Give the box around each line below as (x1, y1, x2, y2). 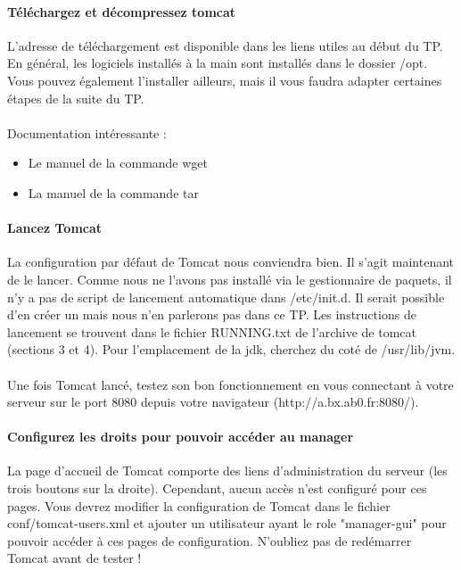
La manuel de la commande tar (28, 183, 199, 202)
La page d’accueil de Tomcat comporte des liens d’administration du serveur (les (7, 461, 448, 480)
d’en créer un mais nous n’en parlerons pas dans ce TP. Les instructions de (7, 305, 416, 324)
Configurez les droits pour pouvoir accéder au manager (7, 427, 354, 446)
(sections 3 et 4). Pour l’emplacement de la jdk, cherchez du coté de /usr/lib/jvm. (7, 340, 456, 359)
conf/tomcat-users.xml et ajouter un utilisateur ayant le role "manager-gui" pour (7, 514, 447, 533)
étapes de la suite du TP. (7, 88, 144, 107)
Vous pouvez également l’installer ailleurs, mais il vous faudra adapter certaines (7, 70, 442, 89)
